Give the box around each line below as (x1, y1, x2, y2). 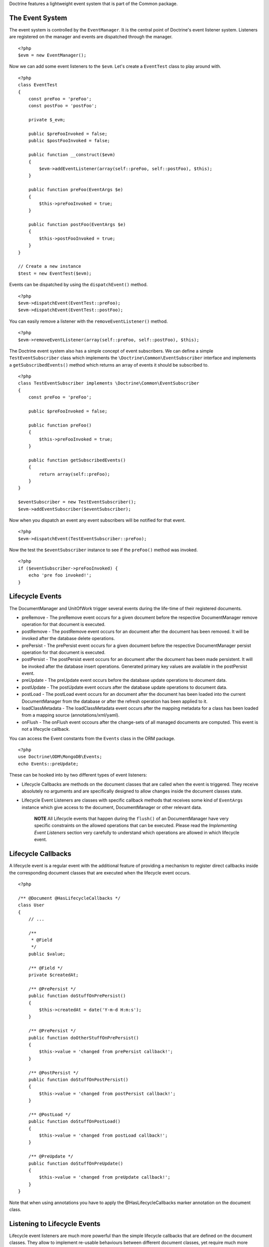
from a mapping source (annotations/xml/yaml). (21, 712, 120, 718)
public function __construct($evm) (28, 152, 116, 158)
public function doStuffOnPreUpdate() (28, 1160, 124, 1166)
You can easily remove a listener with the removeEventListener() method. (9, 318, 168, 324)
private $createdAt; (28, 972, 79, 978)
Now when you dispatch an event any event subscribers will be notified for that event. (9, 517, 186, 523)
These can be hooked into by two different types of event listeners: (9, 772, 147, 778)
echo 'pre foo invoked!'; (28, 573, 92, 578)
